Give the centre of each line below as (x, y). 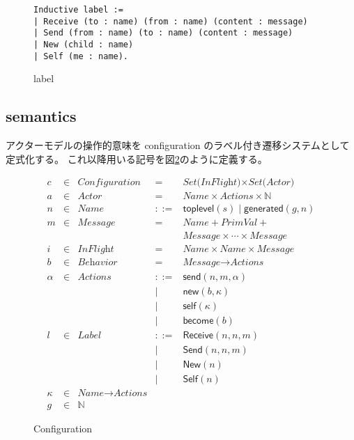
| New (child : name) (84, 44)
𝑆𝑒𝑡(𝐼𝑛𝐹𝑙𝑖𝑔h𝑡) (212, 183)
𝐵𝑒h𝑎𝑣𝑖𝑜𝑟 (98, 263)
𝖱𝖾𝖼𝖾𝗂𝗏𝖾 (198, 335)
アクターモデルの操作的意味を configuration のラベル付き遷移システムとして (178, 145)
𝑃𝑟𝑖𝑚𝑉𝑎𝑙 (239, 223)
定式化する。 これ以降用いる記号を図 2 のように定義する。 (137, 158)
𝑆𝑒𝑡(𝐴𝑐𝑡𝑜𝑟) (271, 183)
